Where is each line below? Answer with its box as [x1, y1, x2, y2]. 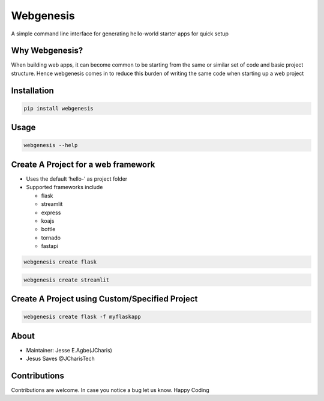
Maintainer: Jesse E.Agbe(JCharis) [26, 346, 112, 354]
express [41, 209, 61, 216]
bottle [41, 226, 56, 233]
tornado [41, 234, 61, 241]
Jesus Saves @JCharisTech [26, 355, 95, 363]
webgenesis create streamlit [23, 276, 110, 283]
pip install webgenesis [23, 105, 94, 112]
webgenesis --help [23, 142, 78, 149]
